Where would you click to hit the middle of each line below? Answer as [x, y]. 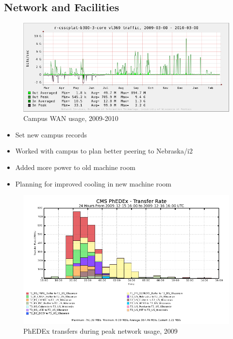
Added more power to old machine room [75, 167]
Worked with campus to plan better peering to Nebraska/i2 [104, 151]
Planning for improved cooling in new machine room [93, 183]
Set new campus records [51, 134]
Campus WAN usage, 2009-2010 [71, 118]
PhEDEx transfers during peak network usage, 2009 [100, 331]
